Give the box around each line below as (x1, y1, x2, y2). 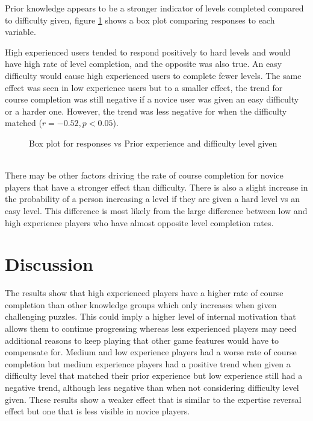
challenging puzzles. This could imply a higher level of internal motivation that (5, 310, 296, 323)
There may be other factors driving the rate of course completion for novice (5, 169, 284, 182)
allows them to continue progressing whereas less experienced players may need (5, 322, 297, 334)
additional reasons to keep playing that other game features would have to (5, 334, 279, 346)
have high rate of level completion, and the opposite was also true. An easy (5, 57, 282, 70)
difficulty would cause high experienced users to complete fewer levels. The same (5, 69, 302, 81)
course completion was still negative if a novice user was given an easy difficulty (5, 93, 299, 106)
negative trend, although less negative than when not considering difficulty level (5, 381, 299, 393)
